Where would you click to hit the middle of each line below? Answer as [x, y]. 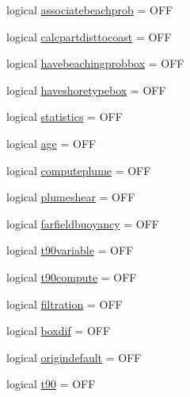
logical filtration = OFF [65, 304]
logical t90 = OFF [51, 384]
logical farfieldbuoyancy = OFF [83, 223]
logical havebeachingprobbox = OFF [95, 63]
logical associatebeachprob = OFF [90, 10]
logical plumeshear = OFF [71, 197]
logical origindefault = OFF [74, 357]
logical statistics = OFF [65, 117]
